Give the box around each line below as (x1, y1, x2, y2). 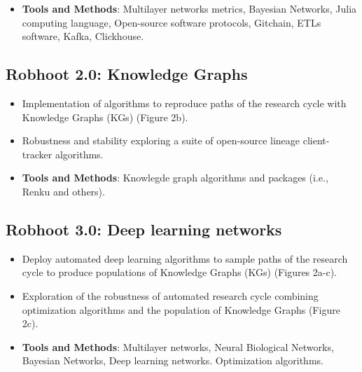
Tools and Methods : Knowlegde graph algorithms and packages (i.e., (22, 170, 328, 185)
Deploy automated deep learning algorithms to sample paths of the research (22, 251, 348, 266)
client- (302, 133, 330, 148)
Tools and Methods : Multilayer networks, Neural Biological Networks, (22, 339, 334, 354)
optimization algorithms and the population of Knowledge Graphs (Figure (22, 302, 340, 317)
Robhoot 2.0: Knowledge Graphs (6, 63, 248, 85)
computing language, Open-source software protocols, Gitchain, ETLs (22, 15, 321, 29)
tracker (22, 146, 53, 161)
